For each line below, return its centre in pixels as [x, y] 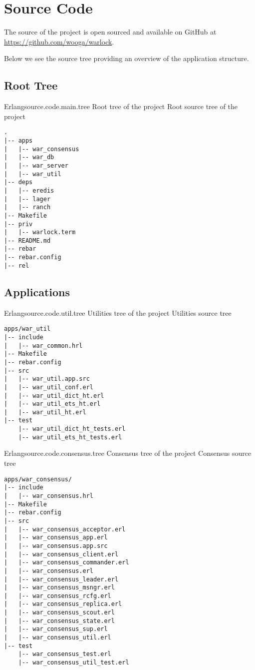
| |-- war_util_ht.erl [45, 412]
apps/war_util [27, 329]
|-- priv [18, 224]
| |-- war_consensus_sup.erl [56, 629]
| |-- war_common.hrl [43, 346]
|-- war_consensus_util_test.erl [74, 663]
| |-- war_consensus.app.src [56, 546]
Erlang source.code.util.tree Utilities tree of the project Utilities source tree [118, 312]
